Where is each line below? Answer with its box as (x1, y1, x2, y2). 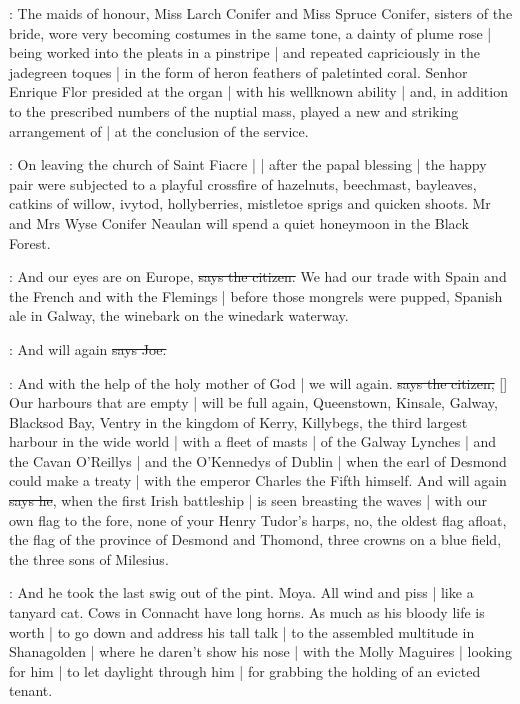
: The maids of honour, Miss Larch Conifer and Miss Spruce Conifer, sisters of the (9, 3, 513, 23)
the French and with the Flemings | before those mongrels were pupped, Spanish (9, 285, 503, 306)
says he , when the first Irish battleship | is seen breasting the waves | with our (9, 490, 487, 511)
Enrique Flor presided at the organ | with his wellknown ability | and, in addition (9, 81, 508, 102)
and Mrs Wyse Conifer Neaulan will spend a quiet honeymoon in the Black (9, 212, 469, 233)
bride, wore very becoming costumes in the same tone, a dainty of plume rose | (9, 22, 492, 43)
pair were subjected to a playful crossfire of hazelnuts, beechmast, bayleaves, (9, 173, 477, 194)
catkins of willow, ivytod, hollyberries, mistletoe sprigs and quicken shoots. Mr (9, 193, 491, 214)
